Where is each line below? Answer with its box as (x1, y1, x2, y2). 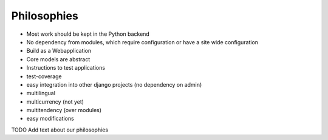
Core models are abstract (26, 55, 91, 63)
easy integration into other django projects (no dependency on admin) (26, 81, 202, 88)
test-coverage (26, 73, 62, 80)
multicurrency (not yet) (26, 98, 84, 105)
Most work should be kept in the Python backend (26, 30, 150, 38)
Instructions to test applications (26, 64, 106, 72)
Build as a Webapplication (26, 47, 92, 55)
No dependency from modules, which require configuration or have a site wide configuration (26, 38, 258, 45)
